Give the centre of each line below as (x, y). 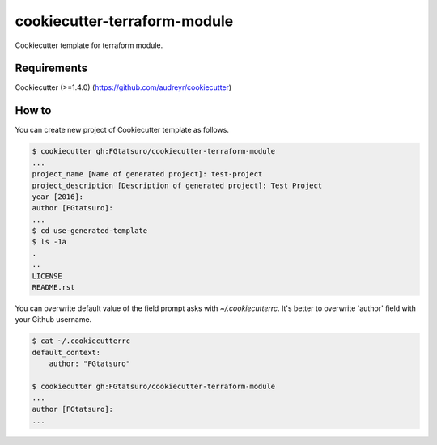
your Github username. (53, 320)
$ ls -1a (49, 242)
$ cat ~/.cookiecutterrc (81, 341)
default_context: (66, 352)
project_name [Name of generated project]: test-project (147, 174)
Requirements (51, 68)
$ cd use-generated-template (90, 231)
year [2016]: (58, 197)
